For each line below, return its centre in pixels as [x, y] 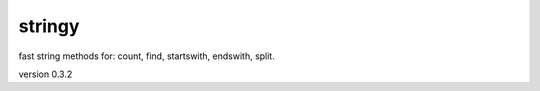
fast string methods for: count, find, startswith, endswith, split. [146, 56]
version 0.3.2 [45, 74]
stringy [49, 26]
